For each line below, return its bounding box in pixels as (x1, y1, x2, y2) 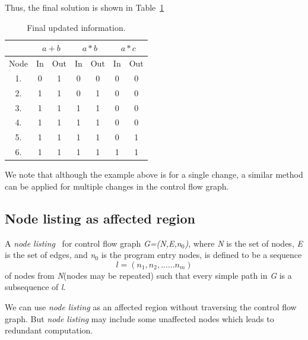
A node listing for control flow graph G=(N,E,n (5, 237, 182, 249)
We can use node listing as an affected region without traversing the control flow (5, 300, 297, 313)
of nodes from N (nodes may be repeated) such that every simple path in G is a (5, 269, 292, 281)
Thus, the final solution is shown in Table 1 (5, 1, 164, 13)
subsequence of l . (5, 281, 66, 293)
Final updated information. (27, 21, 126, 33)
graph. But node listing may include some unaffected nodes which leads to (5, 312, 274, 325)
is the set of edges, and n (5, 248, 96, 261)
